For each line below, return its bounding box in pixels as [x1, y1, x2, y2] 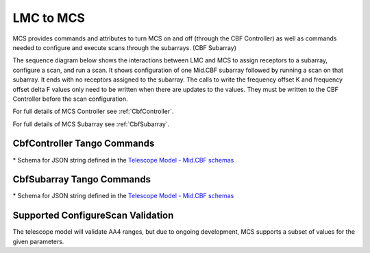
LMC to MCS [12, 10, 86, 25]
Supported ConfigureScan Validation [12, 210, 174, 221]
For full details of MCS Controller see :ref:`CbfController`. [12, 107, 174, 116]
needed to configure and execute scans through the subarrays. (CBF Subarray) [12, 43, 236, 51]
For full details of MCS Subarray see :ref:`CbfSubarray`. [12, 120, 170, 128]
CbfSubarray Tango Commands [12, 173, 151, 185]
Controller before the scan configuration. [12, 95, 128, 103]
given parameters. [12, 237, 64, 245]
